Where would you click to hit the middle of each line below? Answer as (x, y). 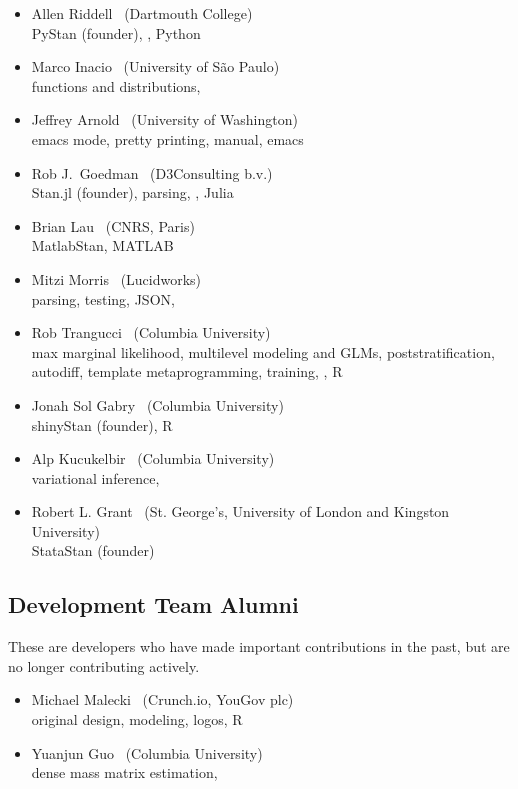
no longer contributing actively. (104, 665)
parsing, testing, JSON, (103, 298)
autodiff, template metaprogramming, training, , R (187, 371)
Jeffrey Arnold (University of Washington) (164, 119)
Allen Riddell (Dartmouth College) (142, 13)
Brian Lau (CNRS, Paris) (113, 225)
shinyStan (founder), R (102, 424)
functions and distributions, (116, 85)
